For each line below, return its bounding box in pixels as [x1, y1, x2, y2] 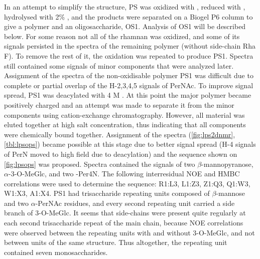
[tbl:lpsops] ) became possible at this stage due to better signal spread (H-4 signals [4, 139, 256, 149]
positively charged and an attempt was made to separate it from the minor [4, 99, 234, 110]
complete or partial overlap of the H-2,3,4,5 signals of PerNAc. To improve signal [4, 80, 253, 90]
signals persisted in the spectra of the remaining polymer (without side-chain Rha [4, 41, 255, 51]
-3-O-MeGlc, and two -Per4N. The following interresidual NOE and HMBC [8, 168, 240, 179]
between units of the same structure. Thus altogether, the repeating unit [4, 237, 227, 247]
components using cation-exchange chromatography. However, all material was [4, 109, 245, 120]
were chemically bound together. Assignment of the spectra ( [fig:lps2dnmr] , [4, 129, 235, 139]
